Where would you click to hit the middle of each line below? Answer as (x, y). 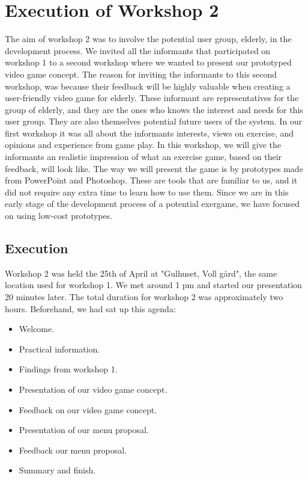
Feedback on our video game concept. (88, 409)
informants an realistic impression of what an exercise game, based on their (143, 157)
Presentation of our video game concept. (93, 389)
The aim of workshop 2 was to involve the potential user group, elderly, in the (148, 39)
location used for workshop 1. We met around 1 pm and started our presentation (153, 285)
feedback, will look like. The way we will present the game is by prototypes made (154, 168)
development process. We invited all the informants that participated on (138, 50)
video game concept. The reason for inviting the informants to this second (141, 74)
